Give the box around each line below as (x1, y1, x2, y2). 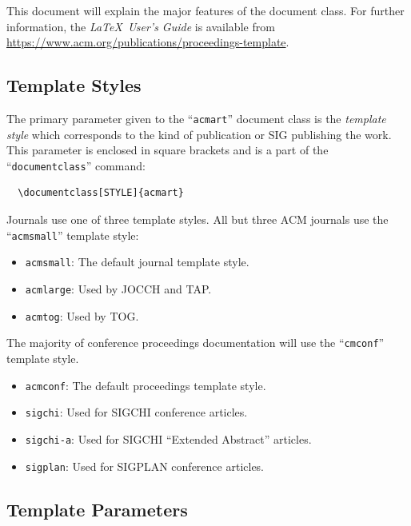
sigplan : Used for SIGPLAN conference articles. (25, 457, 265, 474)
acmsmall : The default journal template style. (25, 253, 249, 270)
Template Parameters (6, 496, 188, 521)
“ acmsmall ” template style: (6, 226, 139, 243)
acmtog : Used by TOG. (25, 307, 139, 324)
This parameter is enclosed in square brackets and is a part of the (6, 141, 329, 158)
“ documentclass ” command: (6, 157, 146, 173)
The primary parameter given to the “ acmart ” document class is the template (6, 110, 386, 126)
